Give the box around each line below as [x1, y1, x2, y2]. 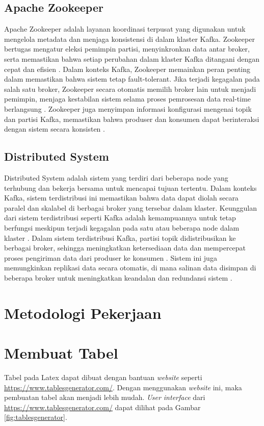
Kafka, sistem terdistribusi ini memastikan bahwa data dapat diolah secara [4, 192, 239, 203]
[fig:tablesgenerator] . [4, 412, 67, 422]
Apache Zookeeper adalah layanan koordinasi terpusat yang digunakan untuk [4, 23, 246, 34]
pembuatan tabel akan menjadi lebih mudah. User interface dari [4, 392, 205, 403]
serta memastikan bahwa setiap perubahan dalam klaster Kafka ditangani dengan [4, 53, 259, 64]
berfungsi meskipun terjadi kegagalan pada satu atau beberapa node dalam [4, 222, 240, 233]
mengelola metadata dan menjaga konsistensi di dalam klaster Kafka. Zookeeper [4, 33, 255, 44]
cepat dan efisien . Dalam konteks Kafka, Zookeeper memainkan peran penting [4, 63, 251, 74]
